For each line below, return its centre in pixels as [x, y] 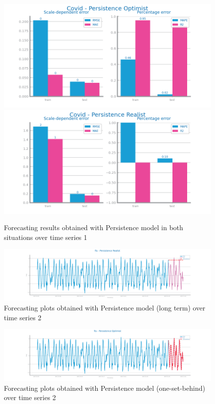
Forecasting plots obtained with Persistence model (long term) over [105, 307]
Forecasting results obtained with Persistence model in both [94, 227]
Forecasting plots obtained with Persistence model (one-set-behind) [105, 388]
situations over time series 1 [46, 237]
